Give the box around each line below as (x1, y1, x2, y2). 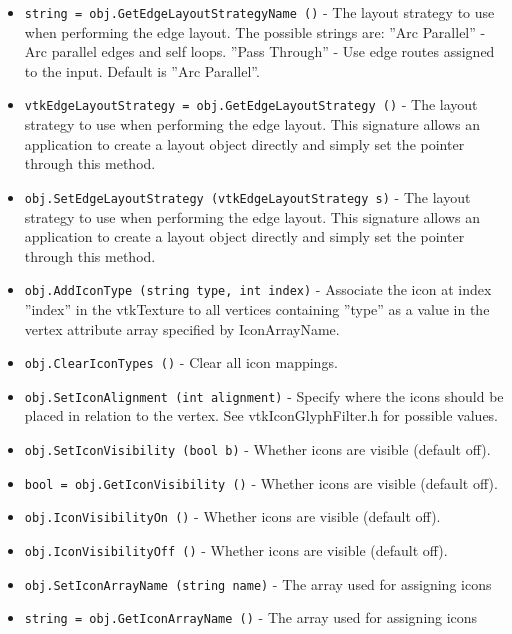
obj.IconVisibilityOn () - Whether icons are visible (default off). (24, 506, 441, 527)
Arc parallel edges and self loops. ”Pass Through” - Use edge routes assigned (24, 41, 495, 62)
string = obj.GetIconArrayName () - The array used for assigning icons (24, 607, 478, 628)
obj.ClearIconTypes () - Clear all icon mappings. (24, 352, 338, 373)
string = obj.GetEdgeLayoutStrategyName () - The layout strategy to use (24, 2, 495, 22)
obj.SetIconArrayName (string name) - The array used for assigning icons (24, 573, 492, 594)
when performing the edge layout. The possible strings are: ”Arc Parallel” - (24, 21, 486, 42)
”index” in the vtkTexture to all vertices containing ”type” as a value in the (24, 298, 490, 319)
